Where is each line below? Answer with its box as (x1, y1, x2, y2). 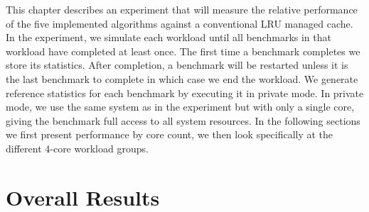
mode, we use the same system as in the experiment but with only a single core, (6, 99, 355, 114)
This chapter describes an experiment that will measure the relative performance (6, 2, 358, 16)
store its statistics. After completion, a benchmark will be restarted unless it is (6, 57, 348, 72)
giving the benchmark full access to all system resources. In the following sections (6, 113, 360, 128)
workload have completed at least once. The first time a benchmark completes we (6, 43, 360, 58)
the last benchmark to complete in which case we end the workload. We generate (6, 71, 358, 86)
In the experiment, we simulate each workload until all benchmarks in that (6, 30, 331, 45)
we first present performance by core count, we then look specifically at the (6, 127, 333, 142)
